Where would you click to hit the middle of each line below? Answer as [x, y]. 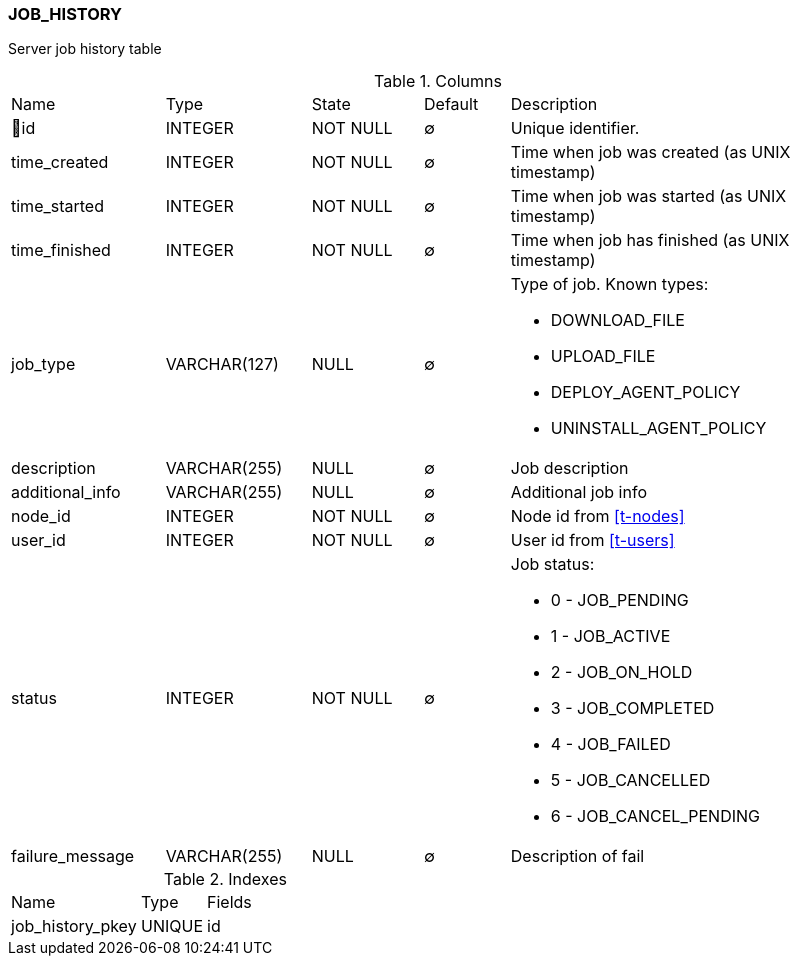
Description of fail [577, 856]
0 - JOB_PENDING [619, 600]
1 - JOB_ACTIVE [610, 636]
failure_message [73, 856]
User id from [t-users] [592, 540]
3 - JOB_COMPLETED [632, 708]
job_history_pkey [74, 926]
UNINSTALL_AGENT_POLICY [658, 428]
